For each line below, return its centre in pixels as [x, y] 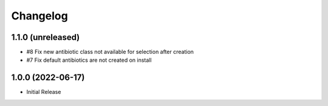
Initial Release [44, 92]
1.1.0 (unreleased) [46, 37]
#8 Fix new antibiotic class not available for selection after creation [110, 52]
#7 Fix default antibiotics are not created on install [89, 60]
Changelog [39, 16]
